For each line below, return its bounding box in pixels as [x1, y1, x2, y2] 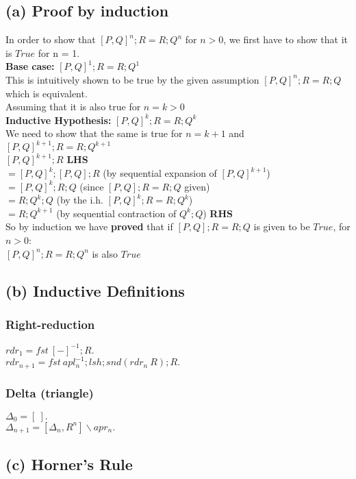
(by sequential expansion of [103, 166, 217, 180]
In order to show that [5, 32, 96, 47]
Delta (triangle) [5, 384, 94, 401]
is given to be [253, 219, 310, 234]
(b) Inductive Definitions [5, 280, 185, 301]
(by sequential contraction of [56, 206, 177, 220]
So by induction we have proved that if [5, 219, 173, 234]
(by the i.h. [56, 193, 103, 207]
